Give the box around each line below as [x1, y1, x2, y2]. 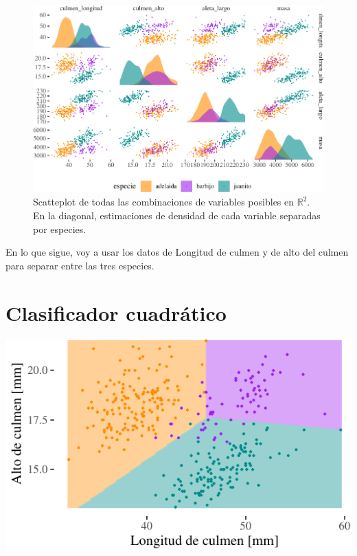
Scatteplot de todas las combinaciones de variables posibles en [33, 194, 295, 209]
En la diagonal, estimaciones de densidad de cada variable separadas [33, 208, 321, 222]
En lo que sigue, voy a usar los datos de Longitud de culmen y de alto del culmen [5, 245, 349, 259]
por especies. [33, 221, 87, 236]
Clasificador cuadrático [5, 298, 227, 326]
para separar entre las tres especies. [5, 258, 154, 272]
